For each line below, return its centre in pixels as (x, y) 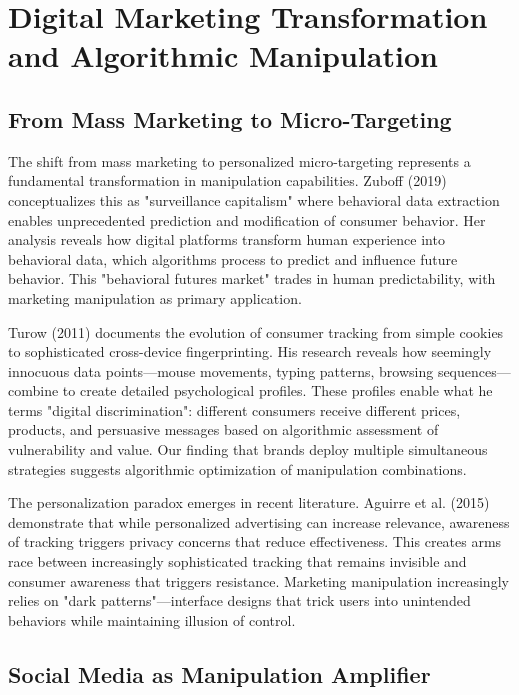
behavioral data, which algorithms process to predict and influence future (233, 258)
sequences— (474, 370)
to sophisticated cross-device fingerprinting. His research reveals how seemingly (250, 351)
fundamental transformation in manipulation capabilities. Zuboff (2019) (227, 180)
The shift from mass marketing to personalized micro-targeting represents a (239, 160)
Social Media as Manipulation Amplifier (219, 673)
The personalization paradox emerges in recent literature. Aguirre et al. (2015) (249, 502)
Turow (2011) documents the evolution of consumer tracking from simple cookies (256, 331)
